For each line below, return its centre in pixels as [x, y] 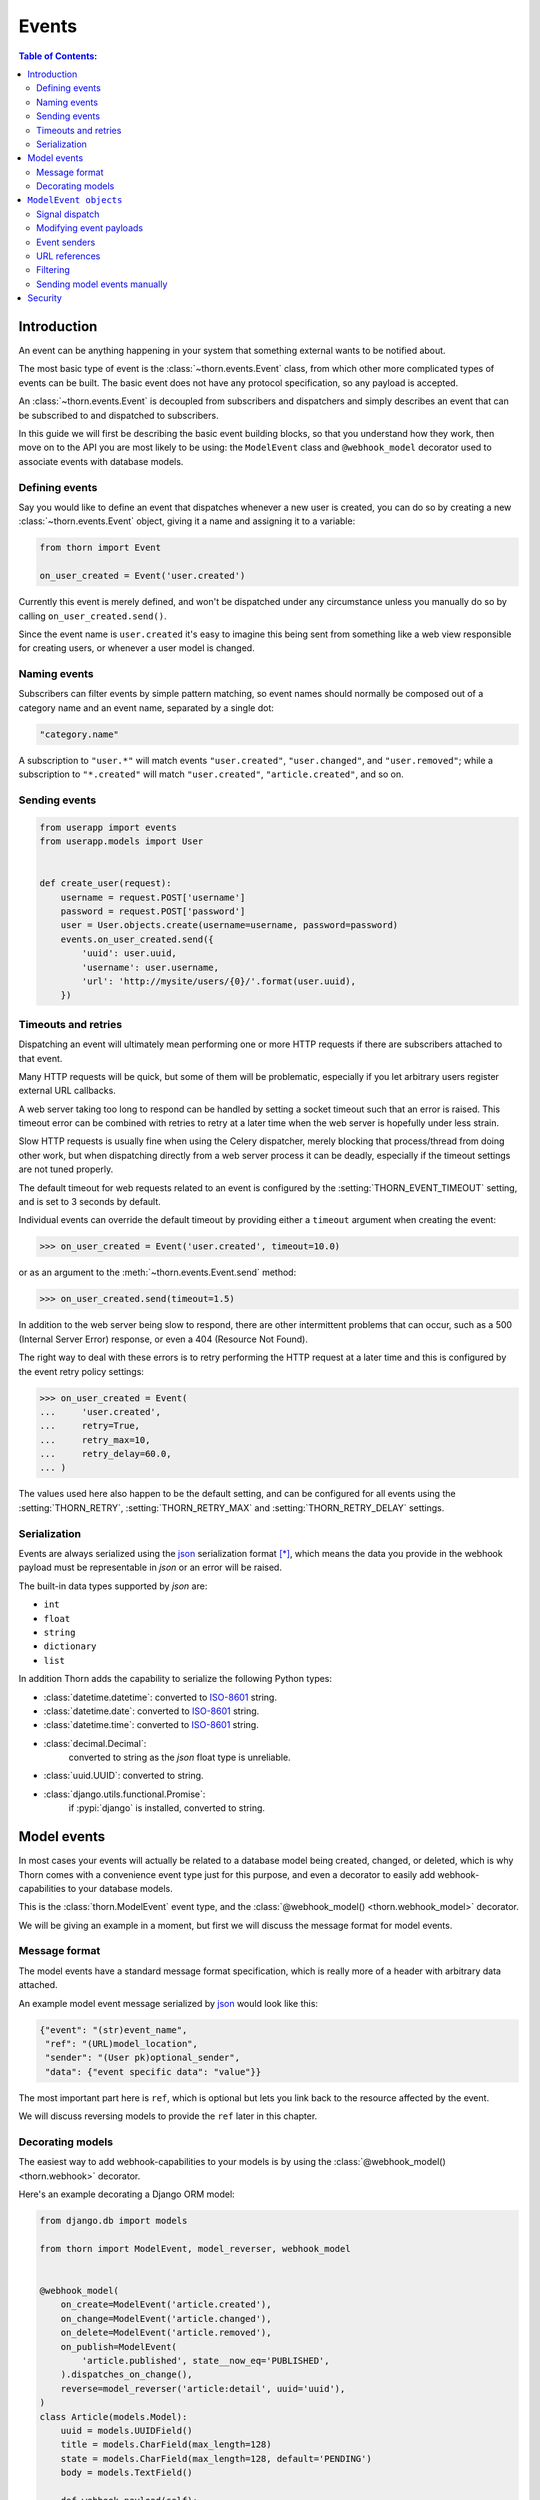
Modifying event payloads [90, 228]
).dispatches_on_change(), [127, 2374]
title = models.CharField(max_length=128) [166, 2444]
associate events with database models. [101, 461]
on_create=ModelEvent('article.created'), [166, 2304]
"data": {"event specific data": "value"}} [153, 2071]
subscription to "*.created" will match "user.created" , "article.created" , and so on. [211, 774]
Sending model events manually [102, 284]
